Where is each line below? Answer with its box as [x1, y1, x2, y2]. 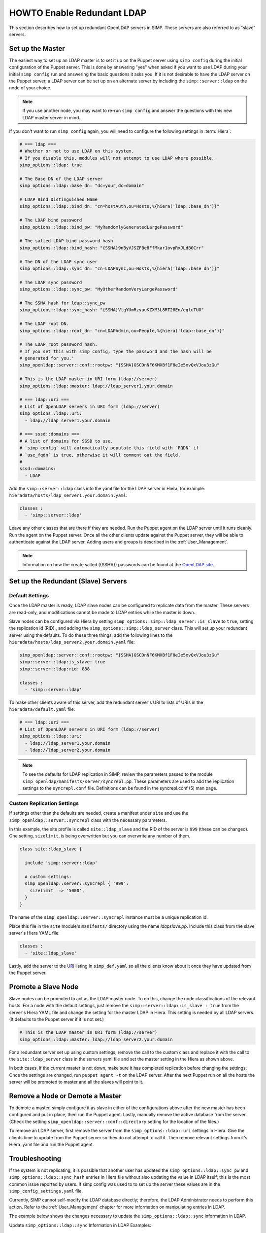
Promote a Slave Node [9, 982, 79, 991]
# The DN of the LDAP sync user [19, 259, 98, 264]
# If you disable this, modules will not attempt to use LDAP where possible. [19, 155, 214, 161]
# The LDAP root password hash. [19, 342, 98, 347]
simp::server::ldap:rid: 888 [19, 666, 90, 672]
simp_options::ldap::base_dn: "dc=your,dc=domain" [19, 183, 145, 188]
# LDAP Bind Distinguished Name [19, 197, 98, 202]
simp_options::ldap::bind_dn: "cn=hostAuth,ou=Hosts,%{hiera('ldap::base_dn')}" [19, 204, 220, 209]
